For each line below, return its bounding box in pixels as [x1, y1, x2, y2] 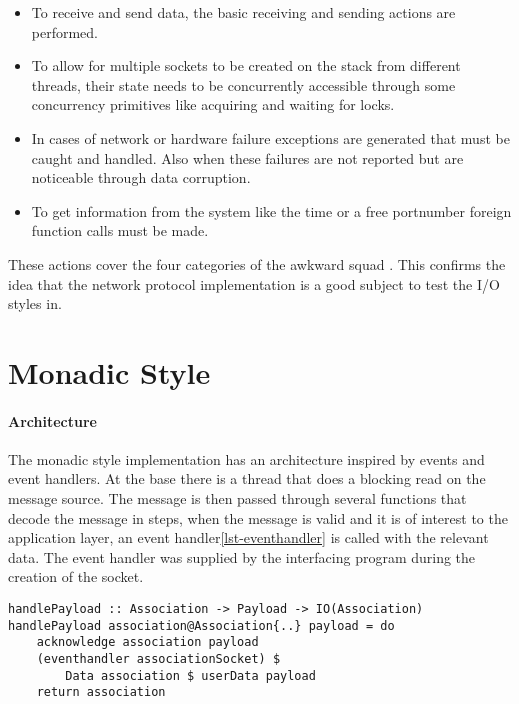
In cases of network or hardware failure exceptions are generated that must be [31, 127, 510, 148]
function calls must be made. [31, 220, 209, 241]
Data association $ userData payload [65, 668, 316, 683]
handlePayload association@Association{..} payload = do [8, 618, 395, 633]
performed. [31, 21, 99, 42]
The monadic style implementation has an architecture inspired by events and [8, 448, 485, 469]
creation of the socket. [8, 566, 144, 587]
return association [36, 685, 166, 700]
